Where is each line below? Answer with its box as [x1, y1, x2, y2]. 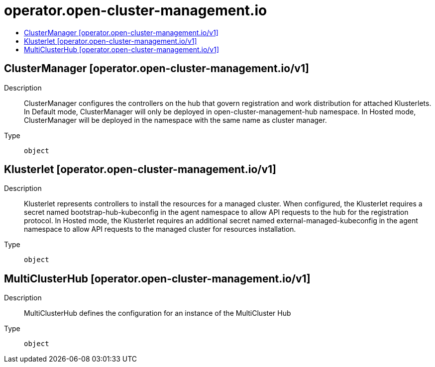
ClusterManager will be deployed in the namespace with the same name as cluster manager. [24, 115, 327, 124]
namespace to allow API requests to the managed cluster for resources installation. [24, 225, 296, 234]
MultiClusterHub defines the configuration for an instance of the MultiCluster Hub [24, 309, 291, 318]
